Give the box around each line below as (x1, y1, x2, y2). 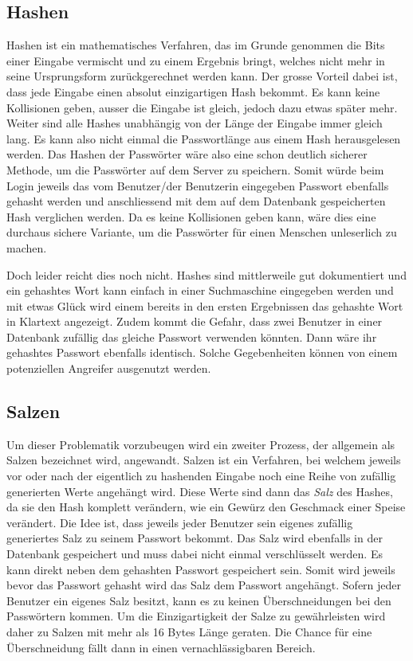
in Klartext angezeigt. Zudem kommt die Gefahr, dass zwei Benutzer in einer (6, 313, 383, 330)
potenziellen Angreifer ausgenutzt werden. (6, 360, 211, 377)
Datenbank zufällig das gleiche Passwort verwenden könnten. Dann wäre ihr (6, 328, 377, 345)
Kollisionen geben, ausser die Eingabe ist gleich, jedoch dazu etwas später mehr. (6, 99, 398, 115)
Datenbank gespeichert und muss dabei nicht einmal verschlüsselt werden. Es (6, 546, 383, 562)
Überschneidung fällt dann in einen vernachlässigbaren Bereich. (6, 639, 316, 655)
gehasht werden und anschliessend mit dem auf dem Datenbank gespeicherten (6, 193, 386, 209)
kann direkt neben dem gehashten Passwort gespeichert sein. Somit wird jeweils (6, 561, 395, 577)
